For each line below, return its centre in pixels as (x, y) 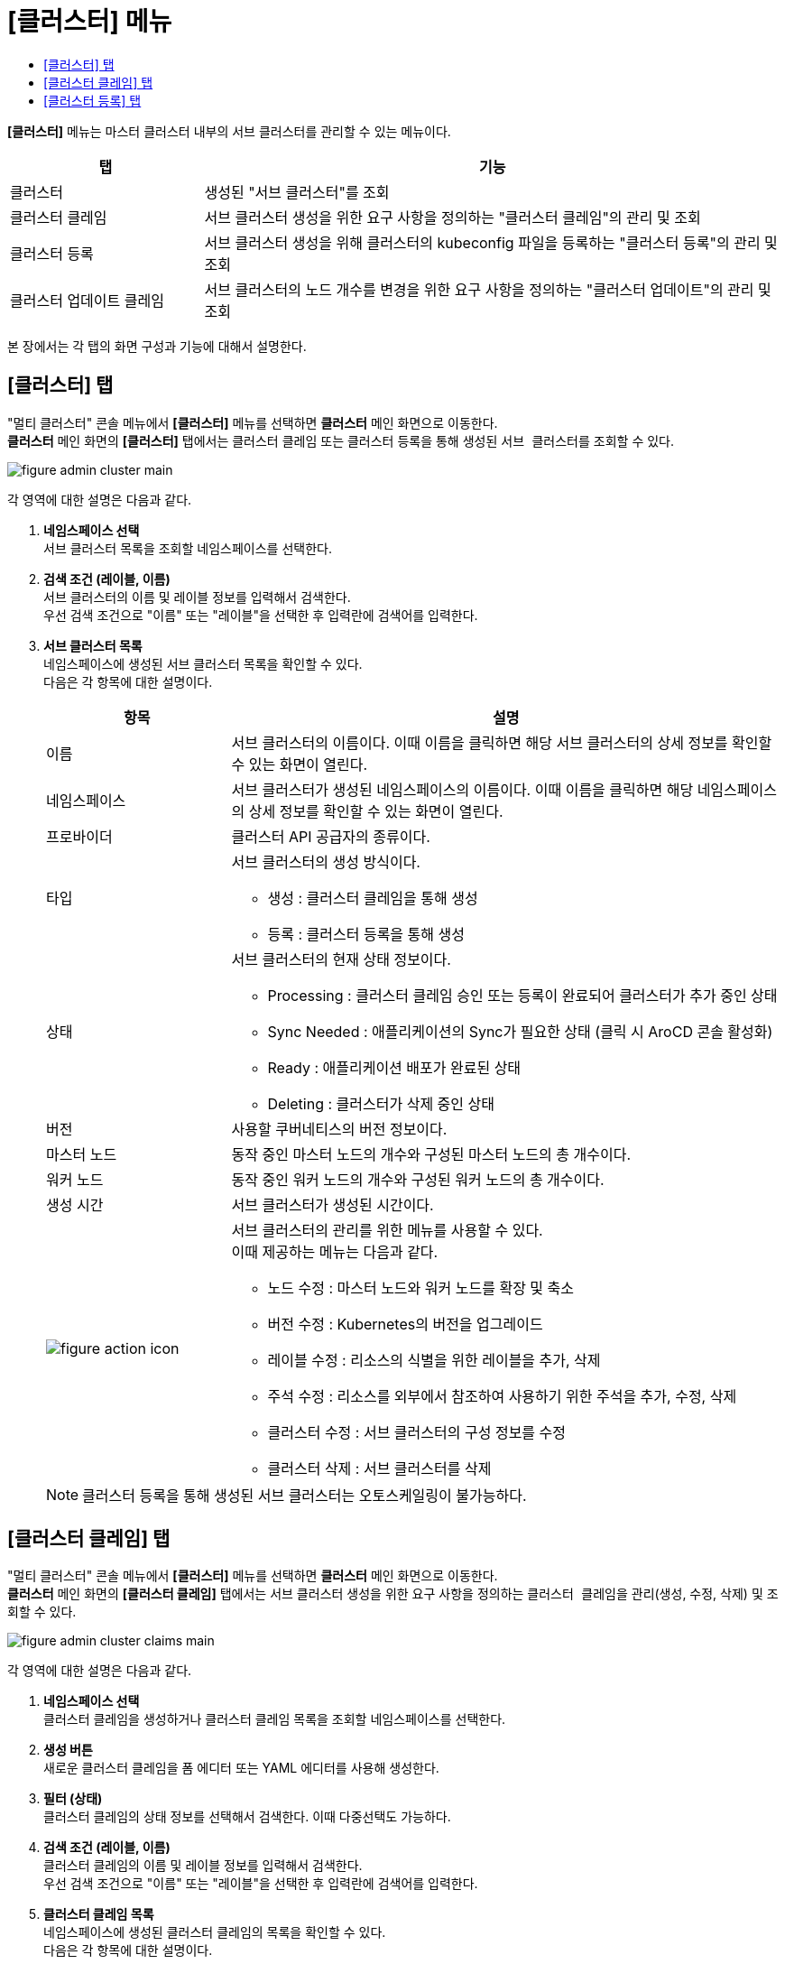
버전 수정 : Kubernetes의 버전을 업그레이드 (405, 1324)
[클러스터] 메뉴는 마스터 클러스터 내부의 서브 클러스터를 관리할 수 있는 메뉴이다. (229, 131)
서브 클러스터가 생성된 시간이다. (332, 1204)
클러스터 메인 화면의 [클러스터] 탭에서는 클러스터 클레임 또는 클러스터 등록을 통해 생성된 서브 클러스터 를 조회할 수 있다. (341, 440)
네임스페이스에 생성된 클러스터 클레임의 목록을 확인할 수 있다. (215, 1932)
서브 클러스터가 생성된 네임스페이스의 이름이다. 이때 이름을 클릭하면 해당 (462, 789)
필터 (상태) (73, 1799)
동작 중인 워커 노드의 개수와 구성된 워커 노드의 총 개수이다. (418, 1179)
